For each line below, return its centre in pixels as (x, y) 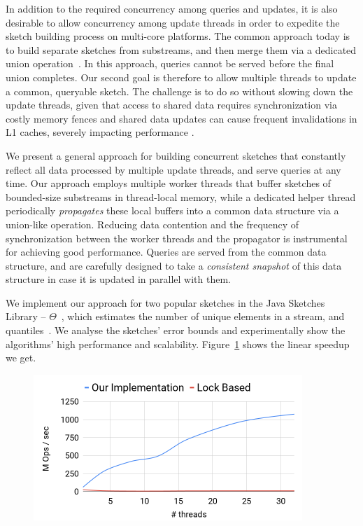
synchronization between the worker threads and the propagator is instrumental (177, 238)
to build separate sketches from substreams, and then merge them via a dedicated (181, 49)
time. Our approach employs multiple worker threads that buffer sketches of (168, 183)
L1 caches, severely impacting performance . (100, 132)
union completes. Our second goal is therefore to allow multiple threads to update (181, 77)
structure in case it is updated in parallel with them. (118, 279)
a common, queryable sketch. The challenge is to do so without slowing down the (179, 91)
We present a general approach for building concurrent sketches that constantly (176, 155)
